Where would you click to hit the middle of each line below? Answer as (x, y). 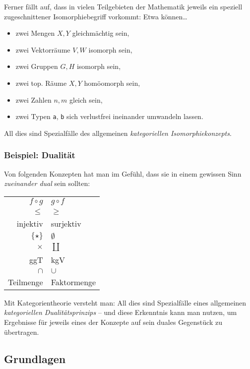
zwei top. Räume (41, 83)
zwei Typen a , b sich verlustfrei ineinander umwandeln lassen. (109, 116)
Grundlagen (35, 358)
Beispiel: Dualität (40, 155)
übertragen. (22, 332)
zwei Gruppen (37, 66)
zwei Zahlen (33, 99)
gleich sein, (86, 99)
